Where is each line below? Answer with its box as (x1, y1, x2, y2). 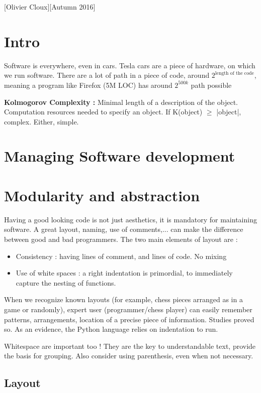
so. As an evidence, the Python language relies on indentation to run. (4, 324, 218, 334)
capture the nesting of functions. (16, 277, 116, 288)
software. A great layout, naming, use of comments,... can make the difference (4, 224, 243, 234)
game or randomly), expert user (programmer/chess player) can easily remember (4, 304, 252, 314)
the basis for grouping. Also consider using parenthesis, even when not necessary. (4, 350, 253, 361)
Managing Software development (4, 146, 235, 166)
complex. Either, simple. (4, 116, 79, 126)
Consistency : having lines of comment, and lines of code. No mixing (16, 250, 227, 261)
